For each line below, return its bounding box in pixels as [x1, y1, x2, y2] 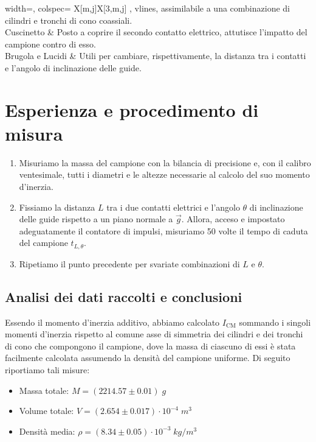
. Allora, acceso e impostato [181, 212, 285, 225]
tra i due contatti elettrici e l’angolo [106, 200, 240, 213]
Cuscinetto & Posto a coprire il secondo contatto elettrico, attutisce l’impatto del [5, 26, 307, 38]
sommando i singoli [239, 315, 311, 328]
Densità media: [19, 424, 75, 437]
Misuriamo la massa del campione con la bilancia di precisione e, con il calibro [19, 156, 311, 169]
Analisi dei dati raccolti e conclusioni [5, 287, 242, 306]
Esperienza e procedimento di [5, 97, 259, 122]
